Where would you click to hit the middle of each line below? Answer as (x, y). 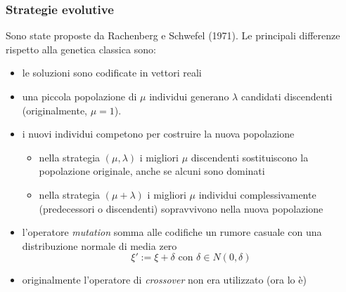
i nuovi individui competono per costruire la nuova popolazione (158, 134)
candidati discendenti (287, 96)
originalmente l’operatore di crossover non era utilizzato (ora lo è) (164, 280)
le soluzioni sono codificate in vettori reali (112, 73)
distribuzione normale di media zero (100, 245)
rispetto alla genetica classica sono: (81, 49)
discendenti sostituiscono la (250, 157)
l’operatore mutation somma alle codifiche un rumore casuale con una (172, 232)
